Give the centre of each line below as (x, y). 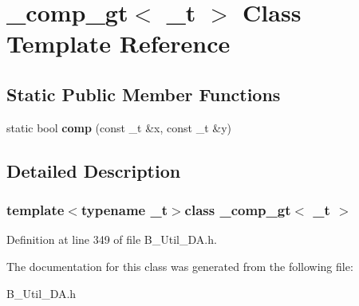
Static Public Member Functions (144, 94)
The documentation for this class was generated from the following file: (180, 266)
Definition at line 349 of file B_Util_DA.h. (112, 239)
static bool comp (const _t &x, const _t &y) (119, 127)
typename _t (124, 210)
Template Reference (118, 43)
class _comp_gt (238, 210)
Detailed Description (94, 170)
